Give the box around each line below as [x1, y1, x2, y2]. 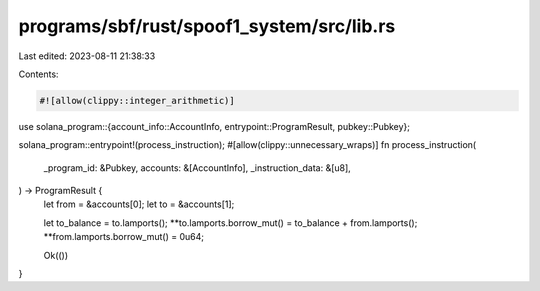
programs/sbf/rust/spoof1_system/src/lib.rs [18, 15, 396, 37]
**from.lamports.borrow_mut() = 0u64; [43, 231, 205, 243]
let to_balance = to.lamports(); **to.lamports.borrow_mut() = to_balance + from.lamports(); [43, 216, 418, 229]
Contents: [18, 68, 59, 80]
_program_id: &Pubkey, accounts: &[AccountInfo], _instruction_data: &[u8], [43, 161, 352, 174]
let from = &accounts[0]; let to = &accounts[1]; [43, 198, 235, 210]
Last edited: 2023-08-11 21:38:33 [18, 50, 156, 62]
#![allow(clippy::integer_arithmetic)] [39, 95, 235, 106]
